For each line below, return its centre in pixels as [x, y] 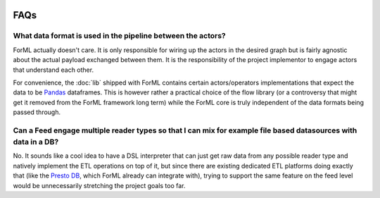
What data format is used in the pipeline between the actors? [120, 36]
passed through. [37, 112]
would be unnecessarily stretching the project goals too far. [99, 185]
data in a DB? [36, 142]
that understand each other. [53, 70]
